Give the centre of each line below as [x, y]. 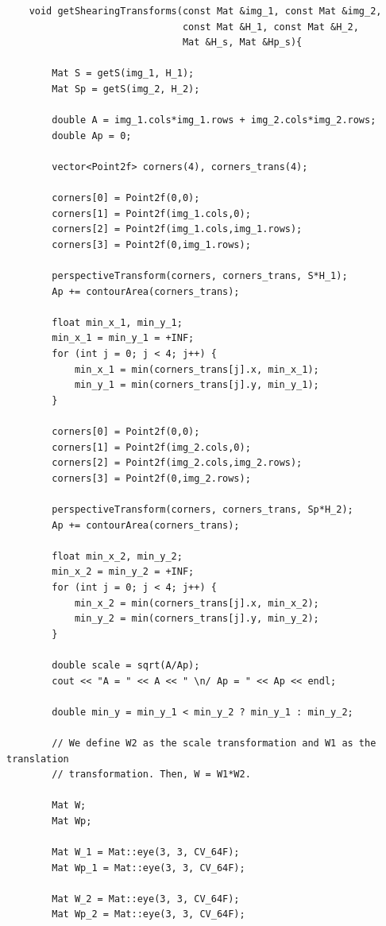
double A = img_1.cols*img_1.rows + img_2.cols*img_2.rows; [214, 120]
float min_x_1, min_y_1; [117, 322]
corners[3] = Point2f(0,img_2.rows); [151, 478]
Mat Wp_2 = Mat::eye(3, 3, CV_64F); [149, 914]
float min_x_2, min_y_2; [117, 556]
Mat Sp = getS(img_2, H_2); [126, 89]
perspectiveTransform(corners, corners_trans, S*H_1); [200, 276]
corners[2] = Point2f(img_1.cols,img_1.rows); [177, 229]
